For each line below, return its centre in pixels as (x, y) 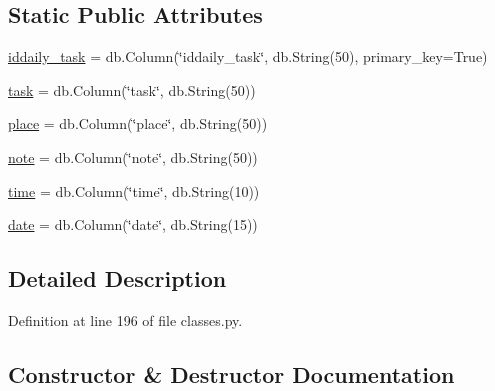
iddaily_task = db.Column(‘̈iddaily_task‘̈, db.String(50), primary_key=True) (248, 56)
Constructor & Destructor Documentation (231, 373)
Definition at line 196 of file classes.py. (125, 319)
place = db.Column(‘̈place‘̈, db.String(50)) (138, 123)
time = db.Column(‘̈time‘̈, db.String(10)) (134, 190)
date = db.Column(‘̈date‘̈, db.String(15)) (133, 224)
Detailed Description (117, 278)
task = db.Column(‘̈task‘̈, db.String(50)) (132, 89)
